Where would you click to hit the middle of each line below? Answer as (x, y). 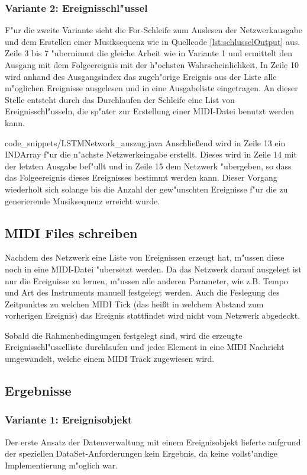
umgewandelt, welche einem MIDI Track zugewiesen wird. (110, 359)
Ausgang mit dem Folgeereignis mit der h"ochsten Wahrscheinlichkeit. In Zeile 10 (152, 65)
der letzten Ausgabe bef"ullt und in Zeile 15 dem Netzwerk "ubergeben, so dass (148, 166)
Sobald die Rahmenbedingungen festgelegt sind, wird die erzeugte (124, 335)
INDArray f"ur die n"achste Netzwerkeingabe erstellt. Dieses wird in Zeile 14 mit (151, 154)
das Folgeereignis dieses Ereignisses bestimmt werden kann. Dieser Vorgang (141, 177)
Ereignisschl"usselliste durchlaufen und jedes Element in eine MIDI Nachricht (145, 347)
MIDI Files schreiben (71, 232)
